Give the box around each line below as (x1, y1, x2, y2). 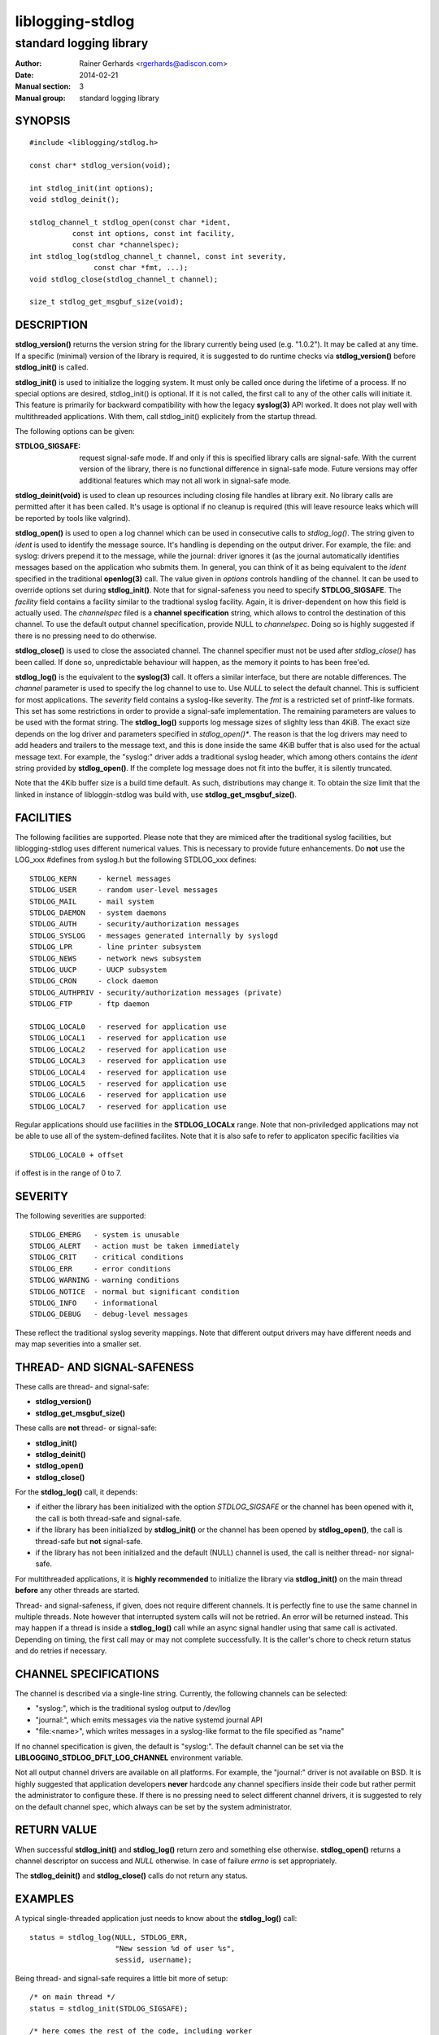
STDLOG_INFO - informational (29, 1298, 159, 1307)
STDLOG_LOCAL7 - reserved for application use (29, 1101, 227, 1111)
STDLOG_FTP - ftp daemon (29, 1000, 150, 1009)
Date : (15, 70, 34, 80)
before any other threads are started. (15, 1586, 140, 1595)
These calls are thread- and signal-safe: (15, 1381, 150, 1391)
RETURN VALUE (15, 1823, 98, 1837)
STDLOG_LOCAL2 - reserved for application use (29, 1044, 227, 1054)
